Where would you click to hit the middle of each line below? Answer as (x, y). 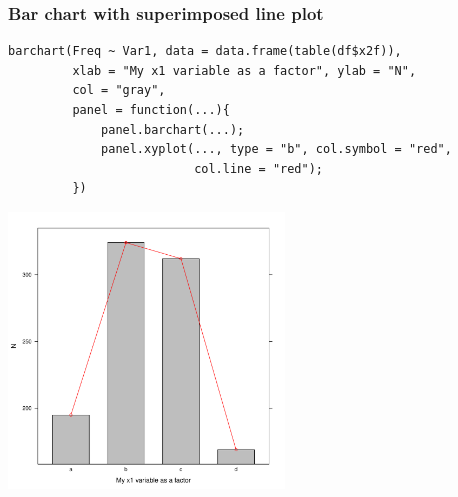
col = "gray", (119, 90)
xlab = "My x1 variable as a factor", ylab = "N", (244, 70)
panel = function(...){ (151, 110)
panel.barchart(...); (173, 129)
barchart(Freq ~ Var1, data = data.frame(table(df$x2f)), (205, 51)
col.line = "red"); (258, 168)
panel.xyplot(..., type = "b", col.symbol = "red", (276, 149)
